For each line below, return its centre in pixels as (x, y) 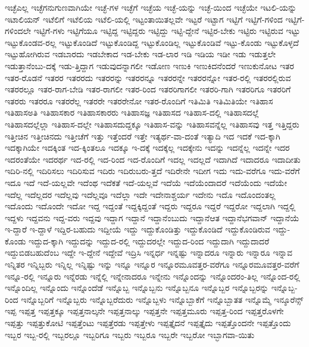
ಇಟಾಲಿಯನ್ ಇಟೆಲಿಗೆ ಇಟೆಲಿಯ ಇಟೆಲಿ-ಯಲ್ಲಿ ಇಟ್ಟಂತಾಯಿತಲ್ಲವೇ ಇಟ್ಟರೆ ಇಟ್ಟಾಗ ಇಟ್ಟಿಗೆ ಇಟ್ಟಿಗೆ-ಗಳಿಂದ (144, 19)
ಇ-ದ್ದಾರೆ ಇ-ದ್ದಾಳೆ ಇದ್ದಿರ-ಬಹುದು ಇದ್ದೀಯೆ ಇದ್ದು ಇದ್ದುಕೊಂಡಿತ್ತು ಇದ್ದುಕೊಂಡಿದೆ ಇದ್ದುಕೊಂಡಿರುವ (138, 229)
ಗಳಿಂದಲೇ (18, 31)
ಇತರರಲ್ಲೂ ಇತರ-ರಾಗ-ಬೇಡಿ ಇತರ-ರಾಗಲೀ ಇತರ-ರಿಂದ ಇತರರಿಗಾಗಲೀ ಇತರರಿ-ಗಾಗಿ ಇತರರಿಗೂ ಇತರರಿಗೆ (148, 89)
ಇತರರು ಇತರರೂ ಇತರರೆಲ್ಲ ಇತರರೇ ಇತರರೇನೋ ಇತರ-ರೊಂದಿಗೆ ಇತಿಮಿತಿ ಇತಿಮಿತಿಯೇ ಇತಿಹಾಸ (139, 100)
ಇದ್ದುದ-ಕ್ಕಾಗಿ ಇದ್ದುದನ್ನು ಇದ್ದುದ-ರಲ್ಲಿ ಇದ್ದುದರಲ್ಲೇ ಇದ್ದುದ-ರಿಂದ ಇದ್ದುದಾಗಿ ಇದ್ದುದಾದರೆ (149, 241)
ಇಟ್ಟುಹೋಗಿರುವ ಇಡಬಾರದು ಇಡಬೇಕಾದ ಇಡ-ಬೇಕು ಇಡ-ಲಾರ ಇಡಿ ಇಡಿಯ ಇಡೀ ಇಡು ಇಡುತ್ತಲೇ (140, 54)
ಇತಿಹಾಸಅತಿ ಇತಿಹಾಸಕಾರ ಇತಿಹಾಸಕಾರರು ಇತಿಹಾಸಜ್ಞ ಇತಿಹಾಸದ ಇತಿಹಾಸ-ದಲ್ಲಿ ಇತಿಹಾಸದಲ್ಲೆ (132, 112)
